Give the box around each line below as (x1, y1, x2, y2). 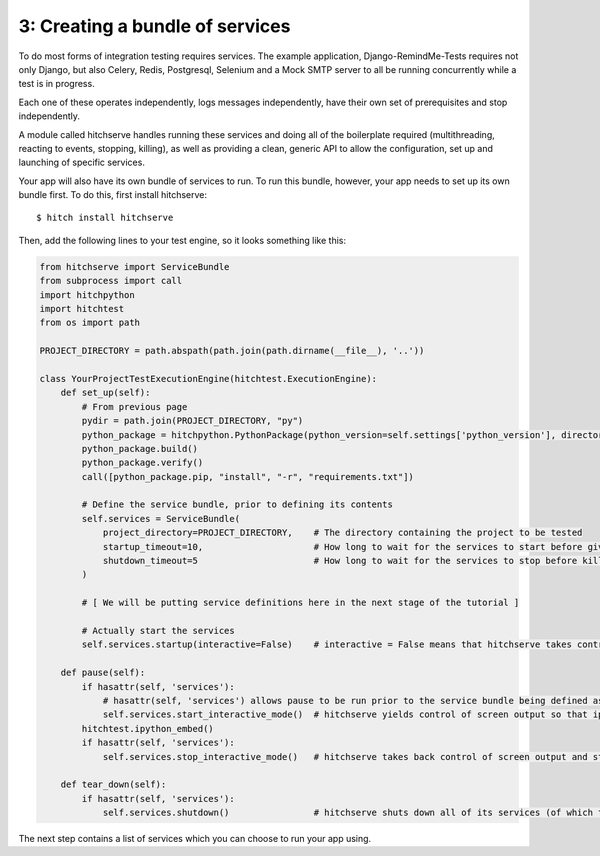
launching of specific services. (18, 156, 145, 169)
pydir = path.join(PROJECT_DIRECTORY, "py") (81, 415, 304, 427)
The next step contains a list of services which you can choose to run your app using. (18, 833, 372, 845)
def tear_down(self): (60, 779, 167, 790)
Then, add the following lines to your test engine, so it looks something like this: (18, 234, 347, 246)
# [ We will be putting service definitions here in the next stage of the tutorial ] (81, 597, 520, 609)
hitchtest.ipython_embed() (81, 723, 214, 734)
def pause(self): (60, 667, 146, 679)
